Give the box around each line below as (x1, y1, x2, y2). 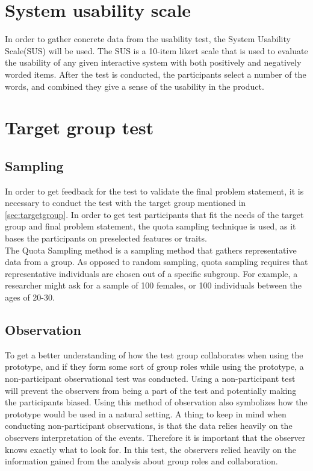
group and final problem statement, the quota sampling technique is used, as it (5, 220, 296, 232)
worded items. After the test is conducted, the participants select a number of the (5, 67, 306, 80)
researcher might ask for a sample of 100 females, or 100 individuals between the (5, 279, 302, 292)
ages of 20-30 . (5, 291, 55, 304)
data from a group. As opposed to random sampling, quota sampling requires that (5, 255, 308, 268)
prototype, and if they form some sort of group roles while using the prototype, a (5, 360, 304, 373)
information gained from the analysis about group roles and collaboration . (5, 455, 278, 467)
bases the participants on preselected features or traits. (5, 232, 207, 245)
